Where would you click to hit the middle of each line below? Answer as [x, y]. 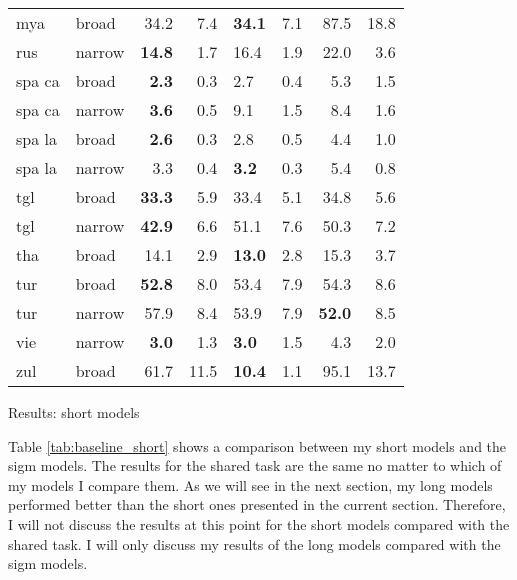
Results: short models [74, 412]
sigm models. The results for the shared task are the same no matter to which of [255, 465]
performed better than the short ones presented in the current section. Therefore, [257, 504]
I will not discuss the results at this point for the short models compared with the [259, 523]
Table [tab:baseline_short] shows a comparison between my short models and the [257, 445]
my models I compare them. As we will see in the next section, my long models [250, 484]
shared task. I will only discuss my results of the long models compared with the [254, 543]
